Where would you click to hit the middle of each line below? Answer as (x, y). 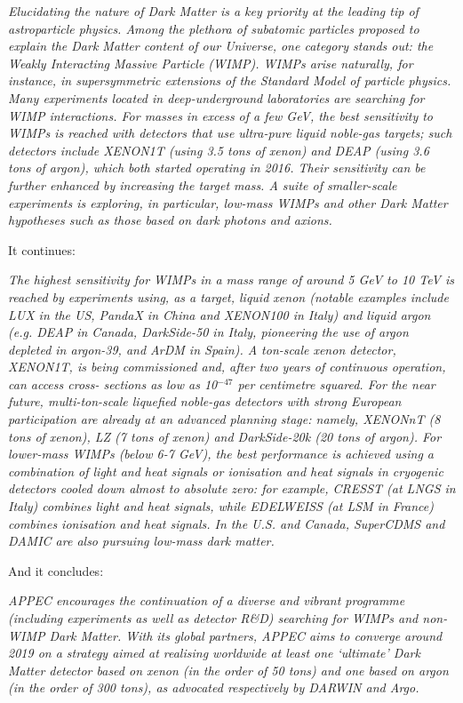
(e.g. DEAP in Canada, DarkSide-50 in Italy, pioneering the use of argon (208, 332)
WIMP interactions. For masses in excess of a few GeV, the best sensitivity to (221, 115)
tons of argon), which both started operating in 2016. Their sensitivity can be (217, 168)
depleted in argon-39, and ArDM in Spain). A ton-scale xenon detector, (202, 349)
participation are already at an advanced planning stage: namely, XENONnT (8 (224, 419)
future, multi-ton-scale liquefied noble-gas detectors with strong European (205, 401)
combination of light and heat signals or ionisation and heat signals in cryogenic (226, 471)
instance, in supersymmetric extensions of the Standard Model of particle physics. (230, 80)
